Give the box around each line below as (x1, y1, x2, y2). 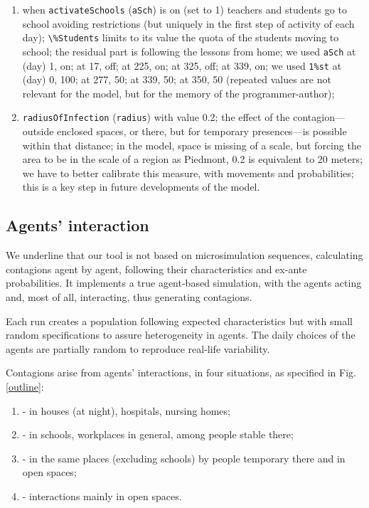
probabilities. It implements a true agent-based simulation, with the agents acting (6, 275, 362, 290)
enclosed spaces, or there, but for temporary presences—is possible (57, 124, 347, 139)
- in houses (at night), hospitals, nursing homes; (22, 403, 230, 418)
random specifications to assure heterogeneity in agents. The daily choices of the (6, 327, 355, 342)
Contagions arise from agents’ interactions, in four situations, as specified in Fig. (6, 365, 356, 380)
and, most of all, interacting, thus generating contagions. (6, 290, 252, 305)
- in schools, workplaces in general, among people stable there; (22, 427, 294, 442)
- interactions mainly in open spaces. (22, 488, 182, 503)
